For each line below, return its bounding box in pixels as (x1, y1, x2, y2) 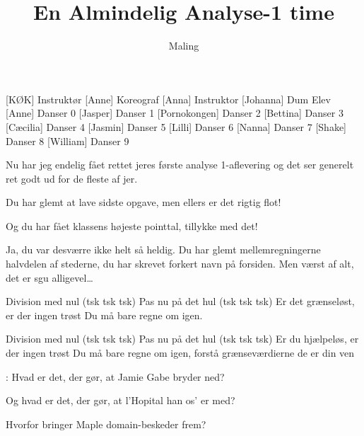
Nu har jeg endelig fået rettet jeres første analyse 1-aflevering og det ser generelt (6, 157, 354, 172)
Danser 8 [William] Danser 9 (6, 133, 129, 148)
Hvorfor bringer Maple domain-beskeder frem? (6, 416, 206, 431)
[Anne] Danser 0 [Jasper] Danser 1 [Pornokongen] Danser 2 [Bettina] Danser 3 (6, 105, 344, 120)
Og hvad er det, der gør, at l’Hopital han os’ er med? (6, 393, 235, 408)
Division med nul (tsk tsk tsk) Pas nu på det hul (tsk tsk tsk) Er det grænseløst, (6, 294, 355, 309)
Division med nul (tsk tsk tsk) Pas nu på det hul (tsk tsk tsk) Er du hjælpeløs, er (6, 331, 359, 346)
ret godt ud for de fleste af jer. (6, 171, 138, 185)
